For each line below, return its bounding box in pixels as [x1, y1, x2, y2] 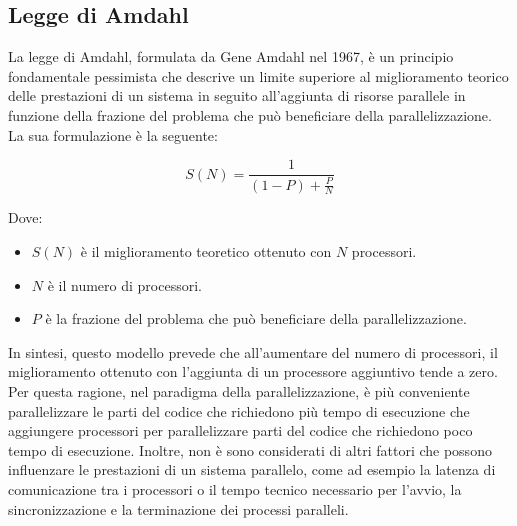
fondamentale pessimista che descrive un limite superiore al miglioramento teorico [8, 65, 509, 86]
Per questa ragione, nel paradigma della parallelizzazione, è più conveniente [8, 380, 470, 401]
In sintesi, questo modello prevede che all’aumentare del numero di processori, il [8, 341, 498, 362]
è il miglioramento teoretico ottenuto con [80, 241, 332, 262]
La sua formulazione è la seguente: [8, 124, 218, 145]
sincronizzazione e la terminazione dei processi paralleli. [8, 498, 349, 519]
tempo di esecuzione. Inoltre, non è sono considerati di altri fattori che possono [8, 439, 492, 460]
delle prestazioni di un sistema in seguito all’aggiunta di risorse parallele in [8, 85, 466, 106]
